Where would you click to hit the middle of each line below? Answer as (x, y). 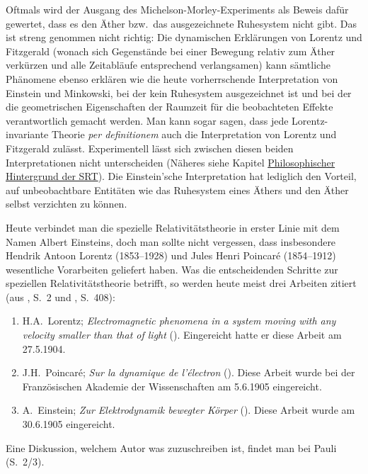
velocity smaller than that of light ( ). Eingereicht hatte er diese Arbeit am (182, 335)
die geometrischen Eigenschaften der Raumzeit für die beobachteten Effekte (169, 107)
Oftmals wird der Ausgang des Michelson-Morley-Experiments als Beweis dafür (177, 9)
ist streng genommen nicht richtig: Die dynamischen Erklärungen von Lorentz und (184, 37)
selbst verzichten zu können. (67, 204)
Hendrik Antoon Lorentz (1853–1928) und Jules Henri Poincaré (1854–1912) (171, 255)
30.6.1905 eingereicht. (69, 424)
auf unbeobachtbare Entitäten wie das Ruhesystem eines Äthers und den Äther (177, 190)
